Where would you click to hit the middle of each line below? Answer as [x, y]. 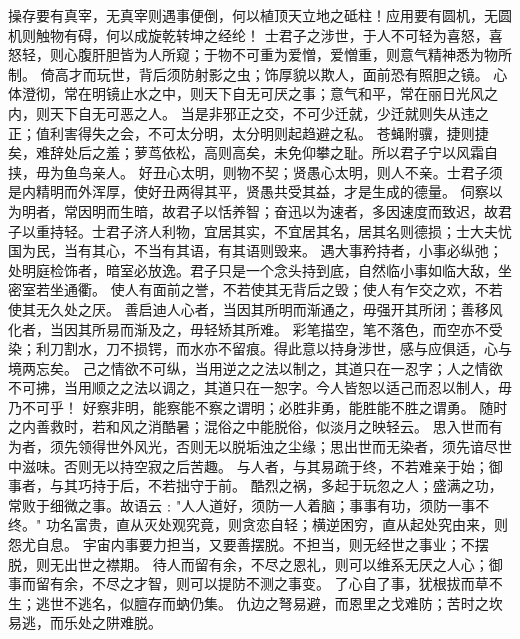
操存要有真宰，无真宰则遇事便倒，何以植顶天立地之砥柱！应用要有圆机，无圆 [260, 15]
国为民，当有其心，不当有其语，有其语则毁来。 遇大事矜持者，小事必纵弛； [255, 250]
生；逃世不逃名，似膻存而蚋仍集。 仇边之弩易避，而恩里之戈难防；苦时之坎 [255, 602]
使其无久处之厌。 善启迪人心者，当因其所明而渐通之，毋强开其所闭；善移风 [255, 308]
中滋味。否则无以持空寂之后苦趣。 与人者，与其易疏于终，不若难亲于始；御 [255, 465]
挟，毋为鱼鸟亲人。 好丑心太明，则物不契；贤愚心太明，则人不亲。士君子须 [255, 171]
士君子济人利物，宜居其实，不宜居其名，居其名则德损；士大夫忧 [301, 230]
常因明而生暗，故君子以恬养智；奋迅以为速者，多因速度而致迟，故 [280, 210]
